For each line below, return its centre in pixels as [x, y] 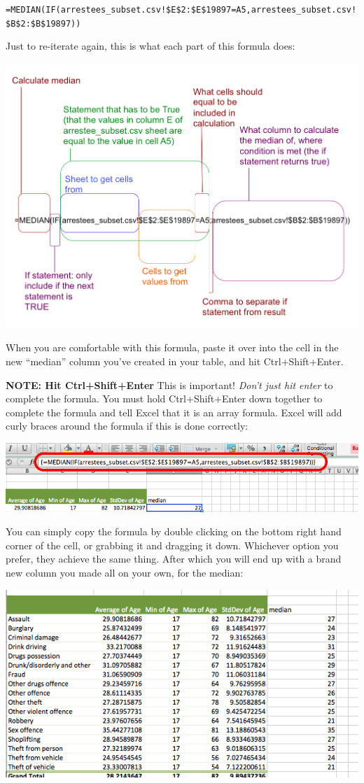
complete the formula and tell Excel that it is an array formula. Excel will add [174, 412]
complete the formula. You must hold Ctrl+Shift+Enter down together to [164, 398]
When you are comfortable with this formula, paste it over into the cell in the [172, 347]
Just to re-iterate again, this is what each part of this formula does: [150, 46]
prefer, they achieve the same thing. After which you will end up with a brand [174, 559]
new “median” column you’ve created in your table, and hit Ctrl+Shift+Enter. [175, 361]
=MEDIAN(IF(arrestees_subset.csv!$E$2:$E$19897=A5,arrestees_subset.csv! [181, 10]
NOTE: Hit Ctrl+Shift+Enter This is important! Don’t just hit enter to [169, 385]
